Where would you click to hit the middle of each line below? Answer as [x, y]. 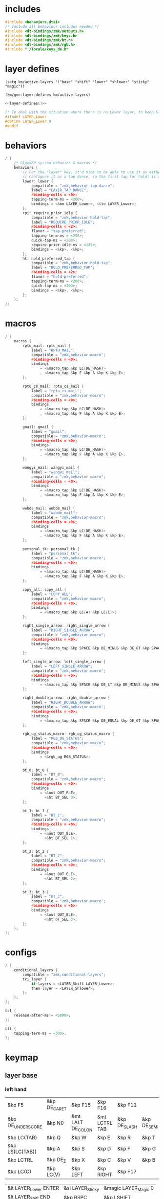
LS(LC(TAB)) [22, 1152]
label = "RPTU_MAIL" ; [53, 350]
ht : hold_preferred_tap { [49, 258]
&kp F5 [16, 1105]
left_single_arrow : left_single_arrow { [64, 662]
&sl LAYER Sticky [81, 1188]
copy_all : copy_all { [45, 589]
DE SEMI [150, 1126]
